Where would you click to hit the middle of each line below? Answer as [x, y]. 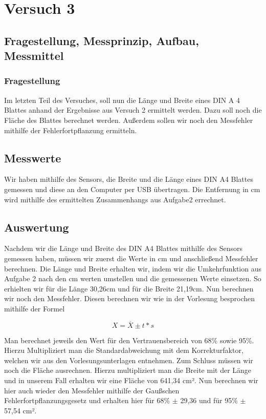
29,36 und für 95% [209, 400]
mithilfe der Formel [35, 308]
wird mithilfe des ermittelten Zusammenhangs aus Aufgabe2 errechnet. [115, 199]
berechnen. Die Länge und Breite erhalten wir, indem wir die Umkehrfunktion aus [133, 268]
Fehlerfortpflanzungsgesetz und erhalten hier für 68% [87, 400]
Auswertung [37, 227]
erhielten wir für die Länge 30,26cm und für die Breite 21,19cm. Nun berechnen [129, 288]
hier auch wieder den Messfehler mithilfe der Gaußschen [92, 390]
